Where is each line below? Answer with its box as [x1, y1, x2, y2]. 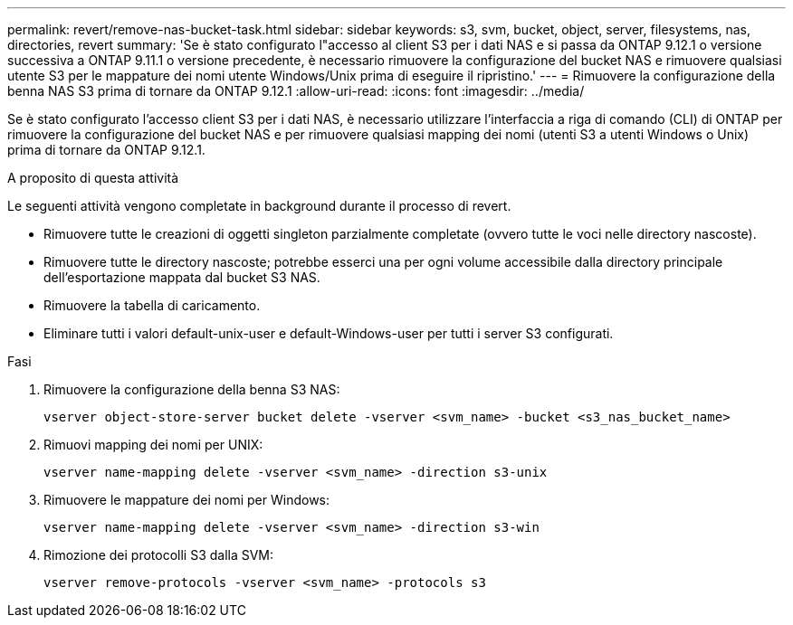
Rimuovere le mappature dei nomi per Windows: [43, 492, 330, 507]
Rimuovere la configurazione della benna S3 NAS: [43, 382, 340, 397]
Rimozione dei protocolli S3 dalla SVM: [43, 547, 274, 563]
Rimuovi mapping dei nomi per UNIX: [43, 437, 263, 452]
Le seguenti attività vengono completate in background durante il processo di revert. [7, 198, 511, 213]
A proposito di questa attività [7, 170, 179, 185]
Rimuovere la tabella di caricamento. [43, 298, 261, 313]
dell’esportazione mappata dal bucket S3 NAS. [43, 270, 320, 285]
